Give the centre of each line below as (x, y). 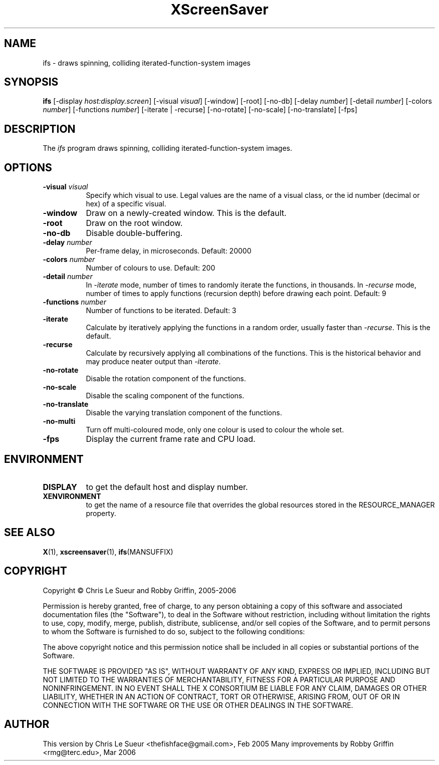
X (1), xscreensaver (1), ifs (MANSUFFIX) (108, 552)
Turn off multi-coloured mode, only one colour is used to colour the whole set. (215, 430)
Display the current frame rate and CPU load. (171, 439)
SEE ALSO (30, 533)
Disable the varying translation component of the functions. (184, 413)
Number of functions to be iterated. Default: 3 (161, 311)
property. (101, 513)
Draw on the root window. (134, 223)
